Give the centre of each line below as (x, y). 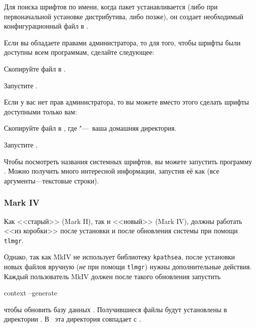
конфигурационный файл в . (46, 26)
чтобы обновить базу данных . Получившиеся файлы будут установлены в (115, 309)
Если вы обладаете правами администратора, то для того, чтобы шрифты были (122, 42)
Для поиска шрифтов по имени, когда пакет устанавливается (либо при (111, 6)
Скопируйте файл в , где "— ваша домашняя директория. (90, 128)
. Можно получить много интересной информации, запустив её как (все (112, 171)
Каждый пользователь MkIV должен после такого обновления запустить (112, 276)
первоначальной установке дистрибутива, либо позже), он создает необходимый (124, 16)
